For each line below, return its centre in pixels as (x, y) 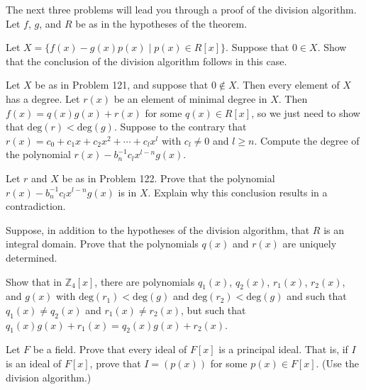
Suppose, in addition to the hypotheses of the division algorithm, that (158, 229)
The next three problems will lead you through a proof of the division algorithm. (181, 9)
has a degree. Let (43, 98)
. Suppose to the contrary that (180, 127)
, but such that (213, 310)
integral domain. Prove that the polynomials (102, 244)
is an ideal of (34, 363)
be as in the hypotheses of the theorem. (161, 23)
